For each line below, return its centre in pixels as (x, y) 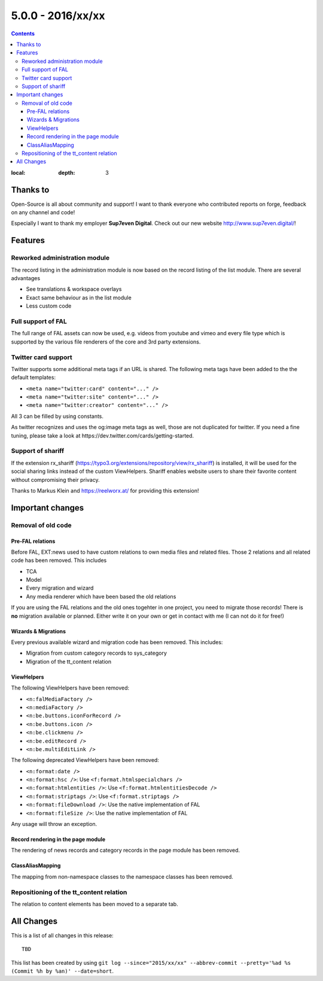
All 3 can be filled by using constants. (57, 416)
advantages (26, 278)
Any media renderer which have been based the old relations (101, 596)
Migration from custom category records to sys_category (97, 653)
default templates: (33, 378)
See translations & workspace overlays (74, 289)
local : (18, 172)
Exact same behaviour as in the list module (79, 297)
